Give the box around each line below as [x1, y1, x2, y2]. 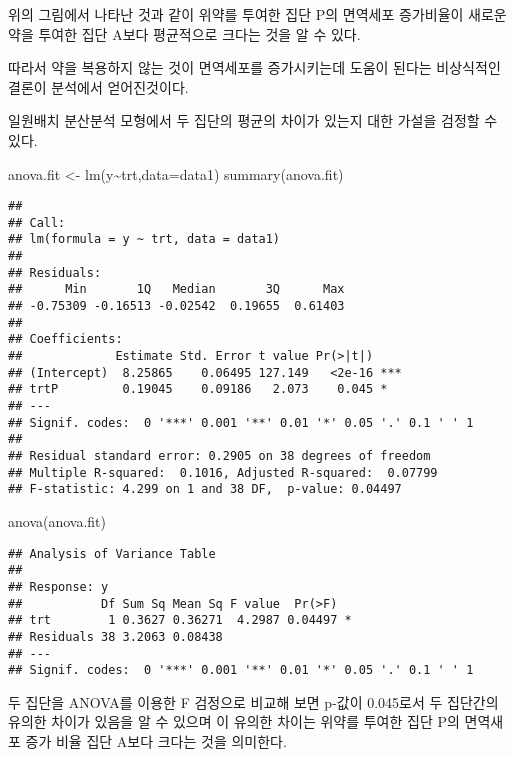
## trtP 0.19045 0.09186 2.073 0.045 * [8, 382, 388, 397]
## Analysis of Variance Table [8, 546, 216, 561]
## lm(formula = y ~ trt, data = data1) [8, 232, 281, 247]
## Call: [8, 215, 66, 230]
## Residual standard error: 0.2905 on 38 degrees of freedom [8, 449, 431, 463]
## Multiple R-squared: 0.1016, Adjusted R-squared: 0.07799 [8, 465, 438, 480]
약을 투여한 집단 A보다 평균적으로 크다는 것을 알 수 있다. [8, 23, 361, 44]
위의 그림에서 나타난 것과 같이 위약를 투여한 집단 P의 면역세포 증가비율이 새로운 [8, 4, 507, 24]
